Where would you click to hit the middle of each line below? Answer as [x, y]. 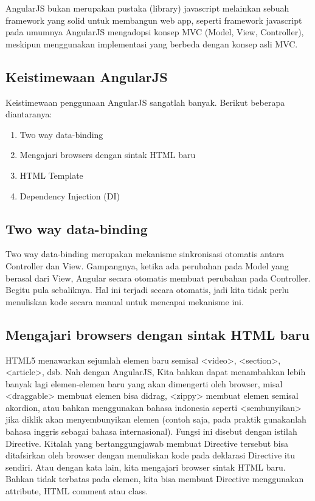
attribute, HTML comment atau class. [77, 491]
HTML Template [51, 175]
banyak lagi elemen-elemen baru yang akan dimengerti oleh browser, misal [144, 383]
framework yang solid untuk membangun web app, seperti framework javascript [154, 20]
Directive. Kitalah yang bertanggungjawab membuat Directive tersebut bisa [147, 443]
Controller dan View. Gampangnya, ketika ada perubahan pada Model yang [147, 265]
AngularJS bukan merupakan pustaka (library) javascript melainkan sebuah [147, 8]
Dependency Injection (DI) [70, 195]
